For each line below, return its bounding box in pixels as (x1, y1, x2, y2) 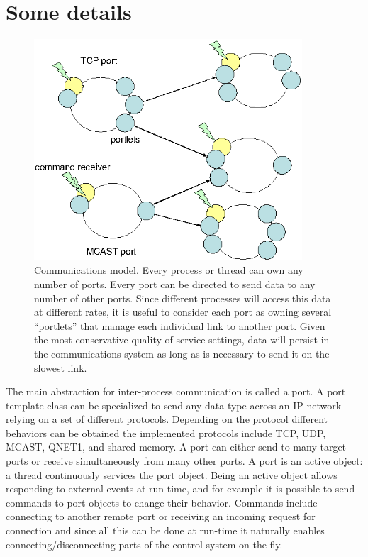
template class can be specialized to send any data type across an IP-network (6, 397, 342, 412)
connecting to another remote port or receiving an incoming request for (6, 509, 316, 524)
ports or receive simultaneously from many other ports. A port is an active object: (6, 453, 363, 468)
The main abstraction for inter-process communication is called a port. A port (6, 384, 346, 399)
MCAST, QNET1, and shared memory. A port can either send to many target (6, 439, 347, 454)
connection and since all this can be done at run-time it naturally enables (6, 523, 325, 538)
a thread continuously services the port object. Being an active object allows (6, 467, 338, 482)
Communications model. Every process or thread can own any (34, 263, 303, 277)
